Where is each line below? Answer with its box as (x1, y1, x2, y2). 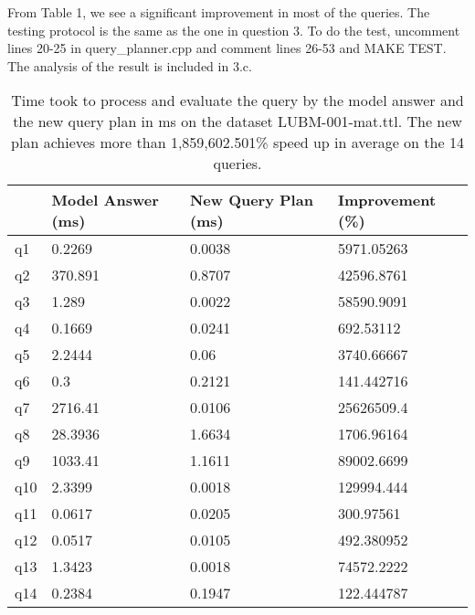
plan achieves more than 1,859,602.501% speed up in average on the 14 (11, 132, 464, 154)
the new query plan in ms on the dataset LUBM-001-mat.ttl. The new (13, 111, 462, 133)
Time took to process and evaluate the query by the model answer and (11, 90, 464, 111)
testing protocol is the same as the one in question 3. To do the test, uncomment (7, 20, 460, 39)
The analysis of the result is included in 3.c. (7, 56, 252, 75)
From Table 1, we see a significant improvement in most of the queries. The (7, 3, 430, 21)
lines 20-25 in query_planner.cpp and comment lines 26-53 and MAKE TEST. (7, 38, 447, 58)
